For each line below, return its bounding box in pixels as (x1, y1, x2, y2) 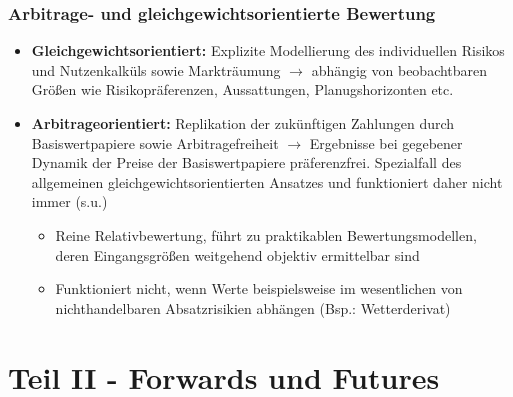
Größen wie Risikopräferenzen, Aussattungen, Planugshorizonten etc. (31, 79, 454, 100)
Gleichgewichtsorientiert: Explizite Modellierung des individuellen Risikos (31, 40, 505, 61)
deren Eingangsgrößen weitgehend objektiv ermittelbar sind (55, 244, 420, 265)
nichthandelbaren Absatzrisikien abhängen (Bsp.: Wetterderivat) (55, 297, 451, 318)
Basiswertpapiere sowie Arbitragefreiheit (31, 132, 279, 153)
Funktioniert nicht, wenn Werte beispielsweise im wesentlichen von (55, 278, 463, 299)
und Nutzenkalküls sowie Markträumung (31, 59, 281, 80)
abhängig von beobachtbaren (311, 59, 488, 80)
